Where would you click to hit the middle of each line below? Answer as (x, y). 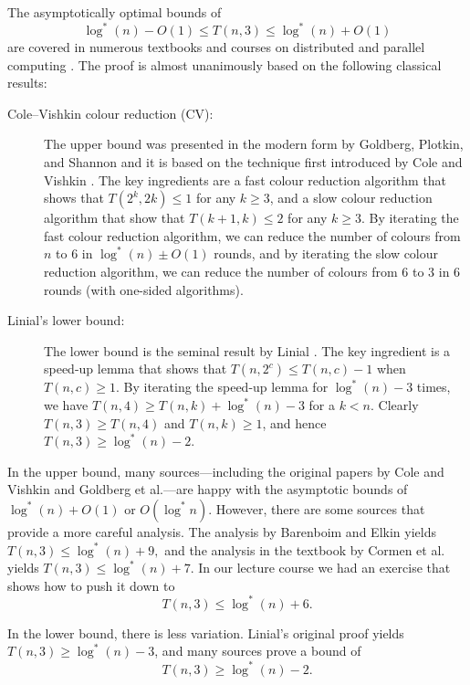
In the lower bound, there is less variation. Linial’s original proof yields (206, 632)
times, (433, 387)
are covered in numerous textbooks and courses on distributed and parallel (216, 47)
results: (27, 83)
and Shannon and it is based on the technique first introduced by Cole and (253, 162)
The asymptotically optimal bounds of (115, 12)
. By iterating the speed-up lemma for (222, 387)
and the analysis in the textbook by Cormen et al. (305, 549)
